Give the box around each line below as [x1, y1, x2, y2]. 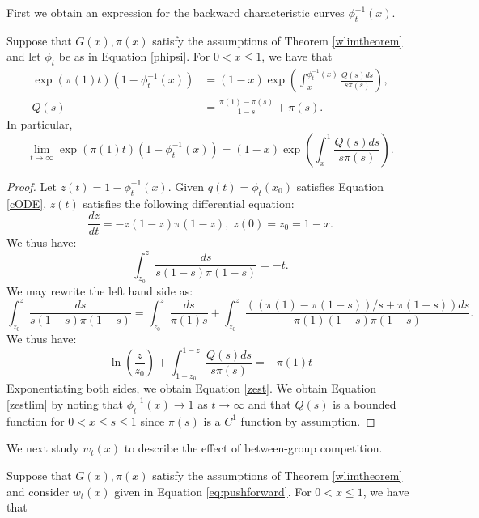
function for [6, 412, 65, 429]
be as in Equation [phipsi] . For [58, 48, 210, 65]
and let [6, 48, 41, 65]
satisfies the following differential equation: [83, 194, 295, 211]
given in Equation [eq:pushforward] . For [114, 482, 312, 499]
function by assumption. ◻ [240, 412, 375, 429]
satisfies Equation [296, 177, 384, 194]
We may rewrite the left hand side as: [6, 282, 193, 299]
